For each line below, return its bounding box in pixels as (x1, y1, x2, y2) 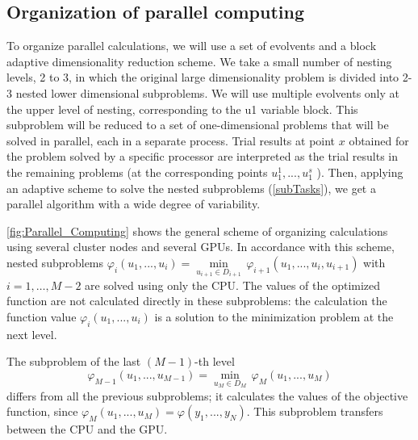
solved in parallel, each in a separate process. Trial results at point (6, 132, 336, 149)
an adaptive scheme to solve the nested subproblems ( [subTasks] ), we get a (6, 179, 376, 196)
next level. (6, 325, 57, 342)
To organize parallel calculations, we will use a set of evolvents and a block (6, 37, 377, 54)
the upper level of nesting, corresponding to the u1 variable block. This (6, 100, 358, 117)
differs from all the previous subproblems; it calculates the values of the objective (6, 387, 408, 404)
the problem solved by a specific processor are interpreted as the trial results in (6, 148, 398, 165)
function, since (6, 403, 78, 420)
